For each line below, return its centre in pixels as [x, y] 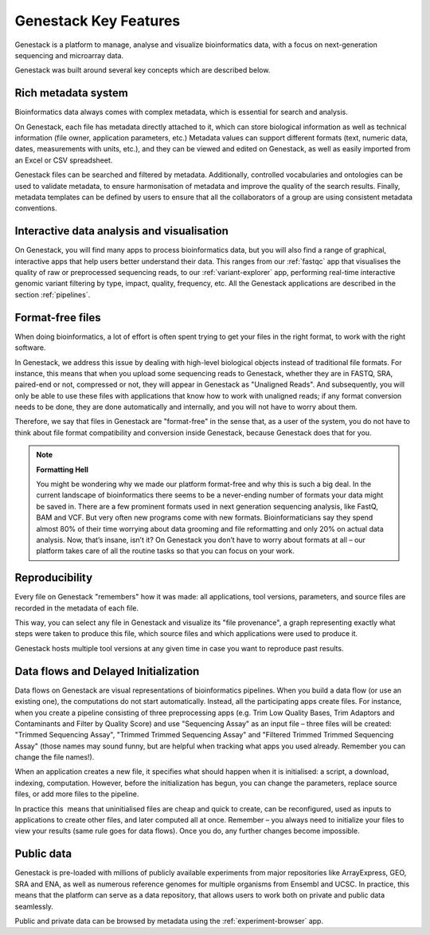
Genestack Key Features [98, 21]
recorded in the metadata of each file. [77, 608]
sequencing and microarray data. [69, 55]
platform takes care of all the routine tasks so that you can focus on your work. [165, 551]
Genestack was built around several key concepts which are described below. [143, 70]
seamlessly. [34, 906]
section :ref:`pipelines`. [53, 294]
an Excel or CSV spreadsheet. [64, 160]
